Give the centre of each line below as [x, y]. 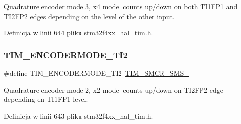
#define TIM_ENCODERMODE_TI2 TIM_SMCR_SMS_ [97, 73]
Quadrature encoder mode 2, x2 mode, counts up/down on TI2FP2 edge [114, 89]
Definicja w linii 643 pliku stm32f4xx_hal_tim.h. [79, 115]
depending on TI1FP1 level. [46, 99]
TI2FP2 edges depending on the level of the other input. [89, 16]
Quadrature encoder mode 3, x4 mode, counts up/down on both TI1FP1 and [121, 6]
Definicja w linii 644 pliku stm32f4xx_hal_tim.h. [79, 33]
